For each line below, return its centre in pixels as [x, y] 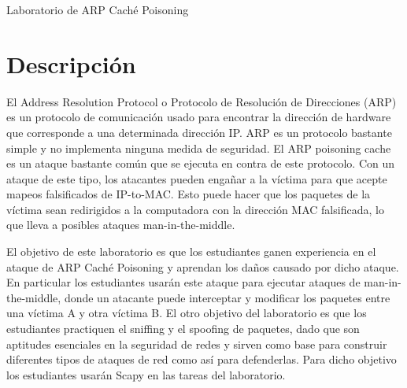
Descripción [71, 63]
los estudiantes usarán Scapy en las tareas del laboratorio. [146, 374]
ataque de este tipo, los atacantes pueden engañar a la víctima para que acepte [197, 178]
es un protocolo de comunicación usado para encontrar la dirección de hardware [199, 117]
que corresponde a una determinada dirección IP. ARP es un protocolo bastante [199, 132]
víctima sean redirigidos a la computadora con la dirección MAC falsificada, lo [195, 209]
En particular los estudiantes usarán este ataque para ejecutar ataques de [183, 282]
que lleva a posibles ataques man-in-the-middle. [121, 225]
